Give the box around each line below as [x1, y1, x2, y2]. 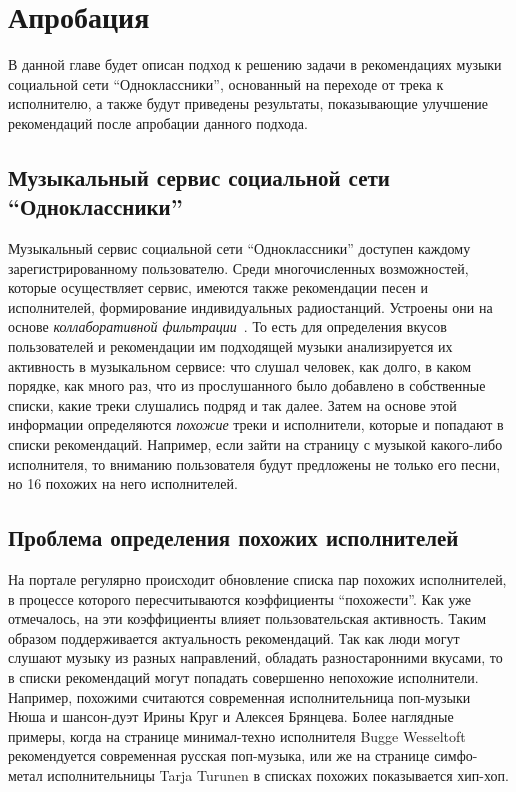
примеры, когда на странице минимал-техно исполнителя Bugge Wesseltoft [8, 725, 466, 746]
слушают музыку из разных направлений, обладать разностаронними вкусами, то [8, 647, 503, 668]
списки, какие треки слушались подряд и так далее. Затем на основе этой [8, 394, 457, 415]
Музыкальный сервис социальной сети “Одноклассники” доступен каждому [8, 238, 471, 259]
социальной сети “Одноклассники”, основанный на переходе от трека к [8, 73, 444, 94]
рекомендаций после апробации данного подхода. [8, 112, 308, 133]
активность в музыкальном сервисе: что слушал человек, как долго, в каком [8, 355, 472, 376]
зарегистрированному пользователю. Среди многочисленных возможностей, [8, 257, 469, 278]
